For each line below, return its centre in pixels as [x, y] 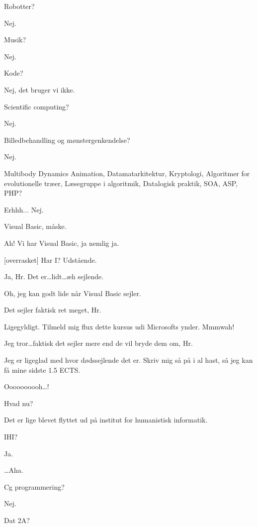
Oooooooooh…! [27, 386]
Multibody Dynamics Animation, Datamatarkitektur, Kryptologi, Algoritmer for [127, 173]
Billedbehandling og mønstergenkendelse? [67, 140]
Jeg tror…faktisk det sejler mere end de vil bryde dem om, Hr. [98, 343]
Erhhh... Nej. [24, 209]
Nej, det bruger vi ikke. [40, 89]
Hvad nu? [19, 403]
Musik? [15, 40]
